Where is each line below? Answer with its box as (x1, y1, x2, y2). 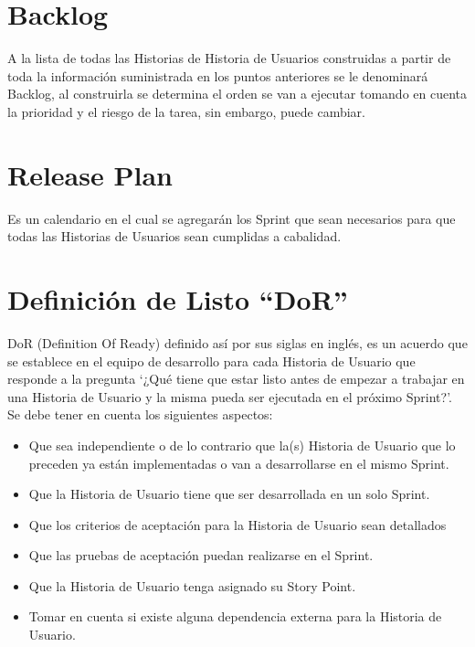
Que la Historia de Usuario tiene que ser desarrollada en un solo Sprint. (28, 484, 430, 504)
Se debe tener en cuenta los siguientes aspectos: (7, 405, 273, 424)
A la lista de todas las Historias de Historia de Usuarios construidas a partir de (7, 48, 451, 68)
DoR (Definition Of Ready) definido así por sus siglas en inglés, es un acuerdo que (7, 333, 468, 352)
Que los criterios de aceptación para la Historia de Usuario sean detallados (28, 514, 447, 534)
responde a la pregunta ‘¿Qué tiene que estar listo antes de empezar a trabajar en (7, 369, 465, 388)
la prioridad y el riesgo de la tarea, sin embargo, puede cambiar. (7, 101, 365, 121)
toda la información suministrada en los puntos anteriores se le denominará (7, 66, 428, 85)
